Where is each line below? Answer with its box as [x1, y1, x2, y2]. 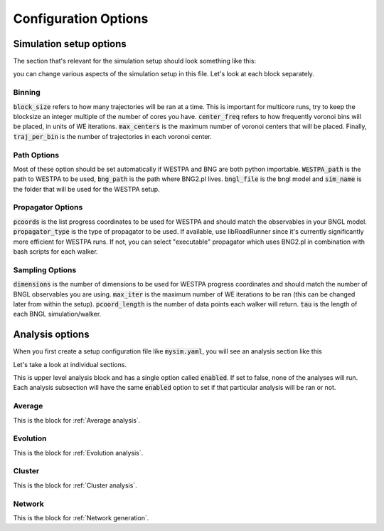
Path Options [13, 150, 60, 160]
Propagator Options [13, 202, 83, 212]
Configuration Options [13, 11, 149, 26]
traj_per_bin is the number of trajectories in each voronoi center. [13, 132, 213, 140]
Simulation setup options [13, 38, 127, 50]
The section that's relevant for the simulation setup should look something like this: [13, 57, 256, 66]
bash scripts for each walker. [13, 247, 99, 256]
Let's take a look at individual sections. [13, 360, 127, 368]
